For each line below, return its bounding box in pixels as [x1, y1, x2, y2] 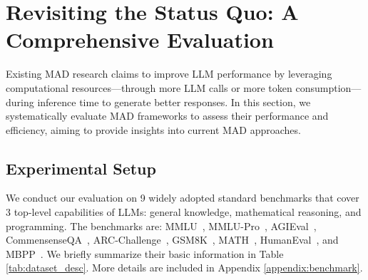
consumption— [295, 80, 362, 95]
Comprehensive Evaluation [6, 25, 274, 54]
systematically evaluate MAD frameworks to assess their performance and [6, 108, 329, 123]
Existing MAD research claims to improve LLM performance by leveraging [6, 66, 332, 81]
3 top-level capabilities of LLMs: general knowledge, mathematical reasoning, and [6, 204, 362, 219]
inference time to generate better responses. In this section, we [37, 94, 311, 109]
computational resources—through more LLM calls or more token [6, 80, 292, 95]
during [6, 94, 34, 109]
